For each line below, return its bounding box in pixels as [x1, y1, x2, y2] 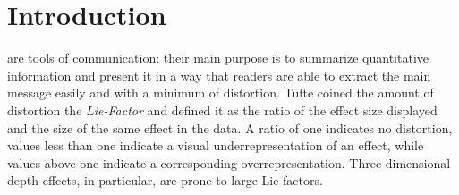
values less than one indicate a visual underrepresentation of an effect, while [7, 136, 424, 155]
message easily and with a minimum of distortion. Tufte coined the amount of [7, 83, 434, 102]
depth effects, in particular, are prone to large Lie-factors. [7, 171, 323, 190]
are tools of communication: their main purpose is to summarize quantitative [7, 48, 429, 67]
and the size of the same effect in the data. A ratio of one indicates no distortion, [7, 118, 453, 137]
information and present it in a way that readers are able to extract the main [7, 65, 431, 84]
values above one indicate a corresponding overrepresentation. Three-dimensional [7, 153, 451, 172]
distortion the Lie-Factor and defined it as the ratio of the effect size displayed [7, 100, 438, 119]
